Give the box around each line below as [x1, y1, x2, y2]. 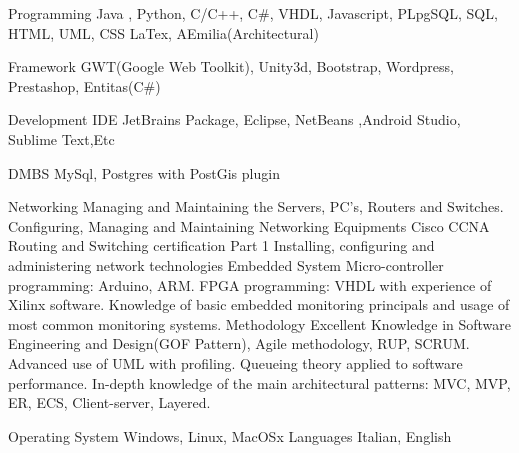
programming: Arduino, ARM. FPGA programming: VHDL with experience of [8, 274, 492, 295]
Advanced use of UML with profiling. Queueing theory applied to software [8, 352, 463, 373]
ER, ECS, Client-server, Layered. [8, 392, 211, 413]
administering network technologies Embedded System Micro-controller [8, 254, 444, 275]
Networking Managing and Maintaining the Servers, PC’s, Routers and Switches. [8, 196, 504, 217]
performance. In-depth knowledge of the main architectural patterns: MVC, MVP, [8, 372, 511, 393]
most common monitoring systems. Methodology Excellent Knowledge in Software [8, 313, 512, 334]
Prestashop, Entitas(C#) [8, 75, 161, 96]
